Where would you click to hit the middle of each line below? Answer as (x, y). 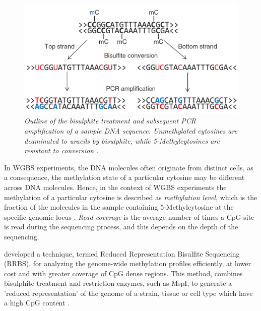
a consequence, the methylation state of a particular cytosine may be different (124, 177)
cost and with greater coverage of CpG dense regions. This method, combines (123, 273)
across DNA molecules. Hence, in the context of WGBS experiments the (115, 187)
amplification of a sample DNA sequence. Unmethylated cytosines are (131, 130)
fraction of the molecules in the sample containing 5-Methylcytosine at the (119, 207)
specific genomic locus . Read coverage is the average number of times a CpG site (129, 216)
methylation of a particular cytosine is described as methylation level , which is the (131, 197)
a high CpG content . (37, 303)
